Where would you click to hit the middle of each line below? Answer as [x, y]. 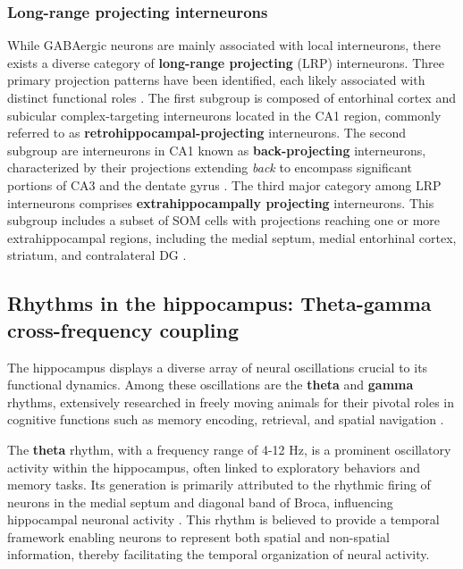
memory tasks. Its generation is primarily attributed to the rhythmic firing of [219, 485]
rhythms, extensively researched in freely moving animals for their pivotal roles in [231, 402]
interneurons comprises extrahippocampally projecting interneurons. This [221, 202]
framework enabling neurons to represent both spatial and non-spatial [198, 536]
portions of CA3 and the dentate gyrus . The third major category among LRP [224, 184]
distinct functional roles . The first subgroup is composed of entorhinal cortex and [231, 97]
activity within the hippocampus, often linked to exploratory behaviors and [214, 467]
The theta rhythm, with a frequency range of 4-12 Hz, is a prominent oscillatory [229, 449]
